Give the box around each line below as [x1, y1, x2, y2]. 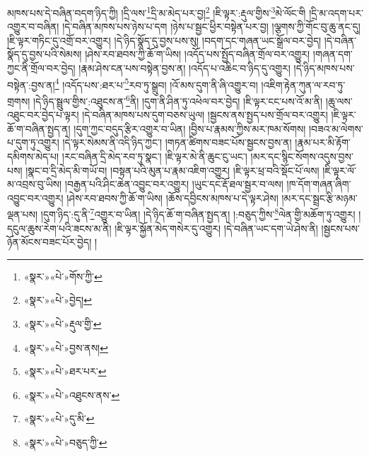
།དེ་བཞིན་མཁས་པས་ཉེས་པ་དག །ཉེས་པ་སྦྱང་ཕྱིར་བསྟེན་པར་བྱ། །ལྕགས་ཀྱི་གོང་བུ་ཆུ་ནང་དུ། [62, 19, 361, 34]
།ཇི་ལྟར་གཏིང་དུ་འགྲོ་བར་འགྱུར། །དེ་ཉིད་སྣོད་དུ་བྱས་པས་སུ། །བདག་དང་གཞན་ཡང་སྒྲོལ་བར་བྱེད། [7, 32, 322, 47]
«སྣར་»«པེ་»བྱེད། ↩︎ [23, 292, 92, 307]
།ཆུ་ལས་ [325, 93, 353, 108]
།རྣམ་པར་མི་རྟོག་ [295, 135, 351, 150]
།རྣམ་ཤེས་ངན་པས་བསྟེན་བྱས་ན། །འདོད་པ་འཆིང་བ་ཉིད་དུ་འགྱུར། [78, 61, 291, 76]
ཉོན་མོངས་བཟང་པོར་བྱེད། [7, 235, 92, 249]
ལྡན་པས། [7, 206, 38, 221]
